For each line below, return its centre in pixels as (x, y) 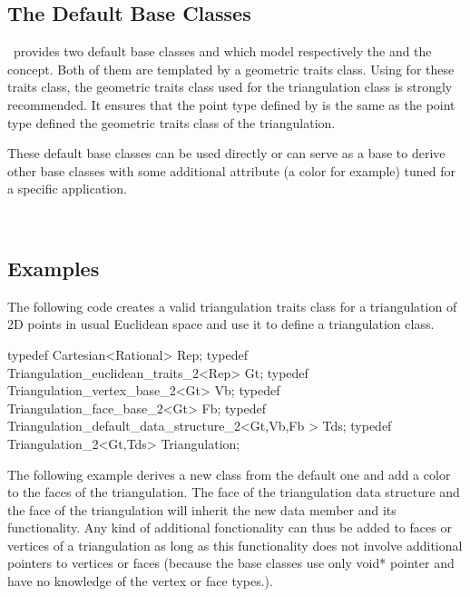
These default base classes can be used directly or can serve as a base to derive (226, 153)
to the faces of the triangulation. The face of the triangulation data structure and (234, 492)
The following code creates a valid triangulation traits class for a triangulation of (232, 306)
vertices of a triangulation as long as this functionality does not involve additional (235, 545)
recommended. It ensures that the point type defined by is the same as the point (231, 104)
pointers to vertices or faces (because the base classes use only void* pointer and (231, 563)
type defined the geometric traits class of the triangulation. (171, 122)
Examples (54, 268)
